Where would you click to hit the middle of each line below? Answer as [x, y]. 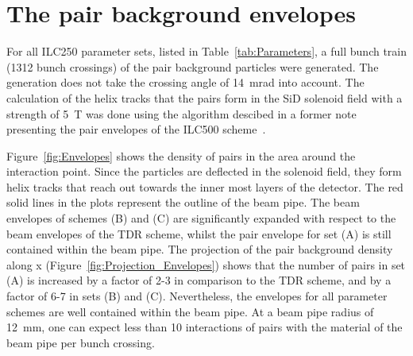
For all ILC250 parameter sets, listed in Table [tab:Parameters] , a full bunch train [207, 51]
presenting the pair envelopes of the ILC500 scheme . [136, 129]
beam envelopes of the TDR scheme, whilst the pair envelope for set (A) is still [199, 233]
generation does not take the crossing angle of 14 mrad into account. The [185, 82]
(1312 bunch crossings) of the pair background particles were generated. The [193, 66]
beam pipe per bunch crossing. [81, 342]
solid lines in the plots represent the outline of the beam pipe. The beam [183, 202]
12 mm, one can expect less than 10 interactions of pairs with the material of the [205, 327]
